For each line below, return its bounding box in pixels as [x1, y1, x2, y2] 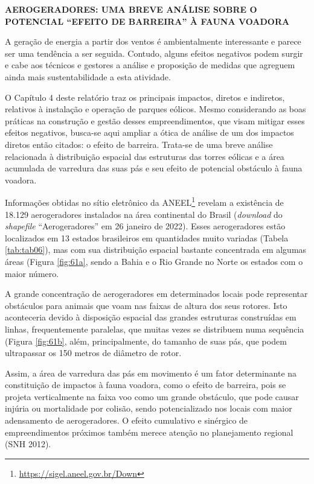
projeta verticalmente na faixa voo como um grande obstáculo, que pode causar [5, 390, 299, 403]
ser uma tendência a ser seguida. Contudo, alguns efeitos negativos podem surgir [5, 46, 303, 59]
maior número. [5, 267, 59, 279]
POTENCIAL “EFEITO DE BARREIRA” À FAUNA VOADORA [5, 14, 290, 27]
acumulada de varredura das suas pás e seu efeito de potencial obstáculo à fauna [5, 162, 303, 174]
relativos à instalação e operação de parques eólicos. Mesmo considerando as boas [5, 103, 306, 115]
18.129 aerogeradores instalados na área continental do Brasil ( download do [5, 208, 283, 220]
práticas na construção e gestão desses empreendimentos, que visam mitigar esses [5, 114, 305, 127]
